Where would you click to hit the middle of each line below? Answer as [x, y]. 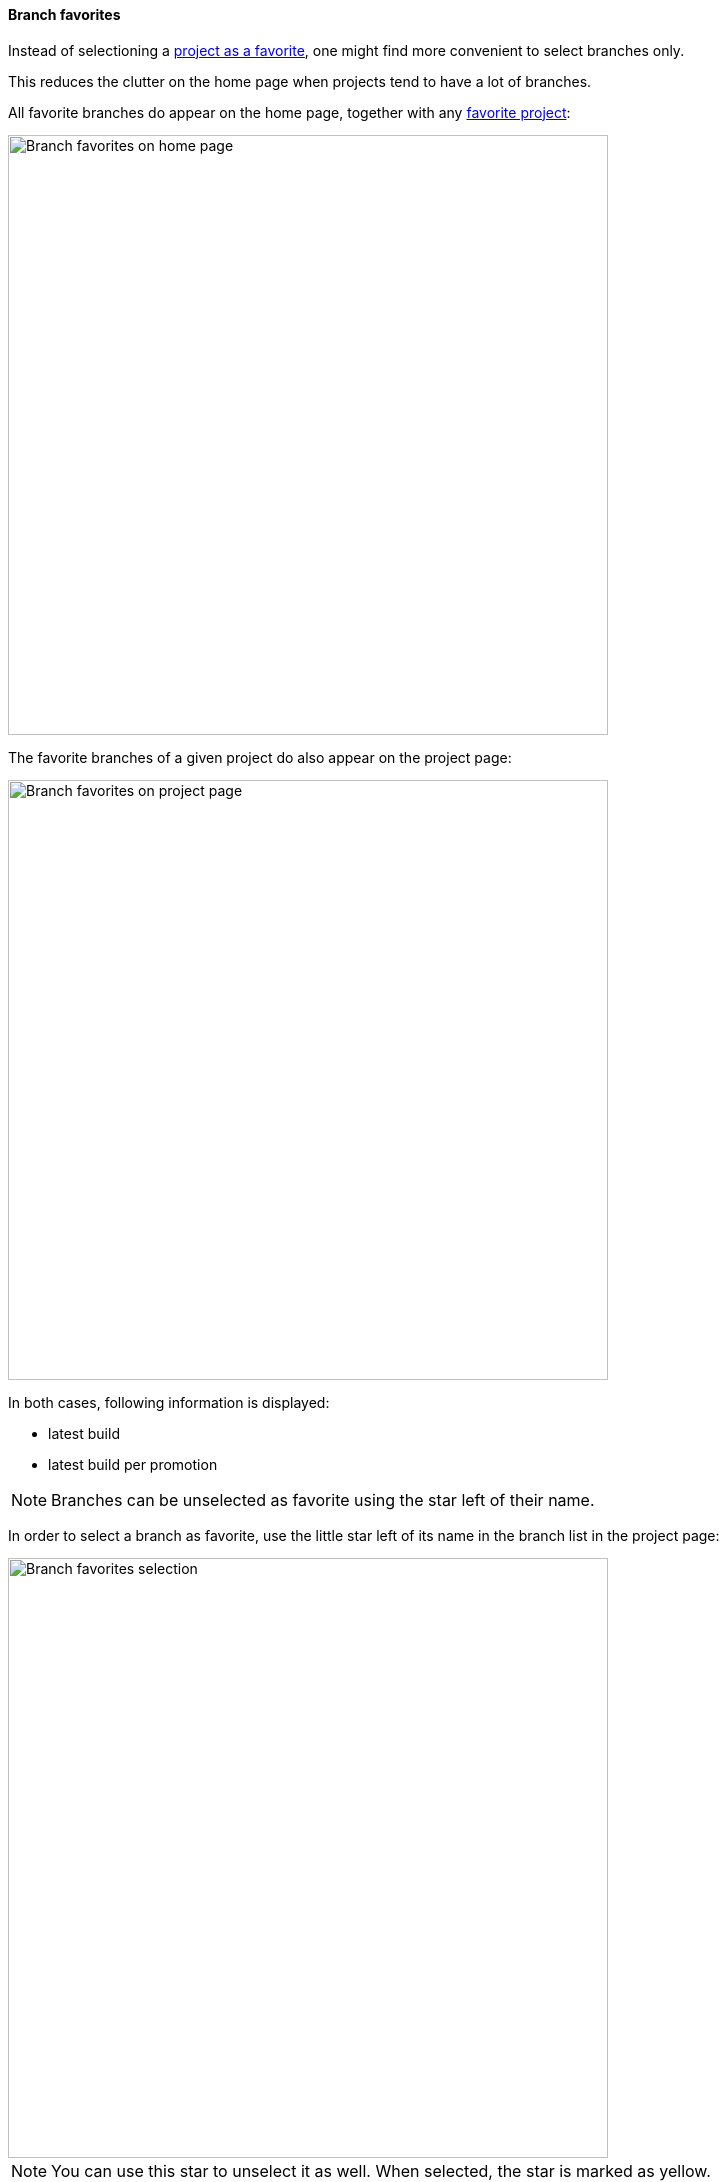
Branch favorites [64, 14]
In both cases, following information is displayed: [169, 1402]
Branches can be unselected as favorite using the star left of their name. [323, 1499]
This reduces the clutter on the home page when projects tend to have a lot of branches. [300, 81]
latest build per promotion [133, 1464]
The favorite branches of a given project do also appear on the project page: [260, 757]
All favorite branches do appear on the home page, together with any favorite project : [289, 112]
